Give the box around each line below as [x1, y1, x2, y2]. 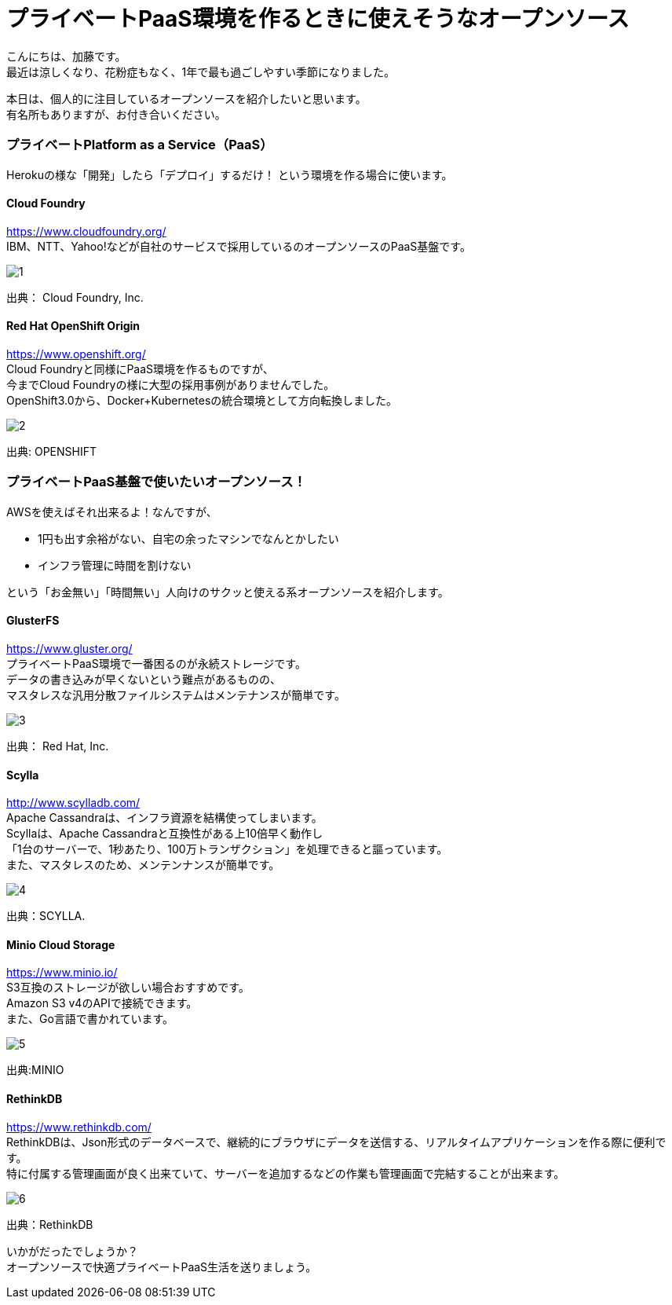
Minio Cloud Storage [6, 937, 115, 951]
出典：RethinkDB [6, 1217, 93, 1231]
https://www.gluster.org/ [6, 641, 133, 655]
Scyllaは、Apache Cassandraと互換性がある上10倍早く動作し [6, 827, 323, 841]
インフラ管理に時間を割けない [38, 558, 192, 572]
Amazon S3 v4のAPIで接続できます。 [6, 996, 198, 1010]
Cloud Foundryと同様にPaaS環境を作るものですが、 [6, 361, 274, 376]
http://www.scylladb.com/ [6, 796, 141, 810]
